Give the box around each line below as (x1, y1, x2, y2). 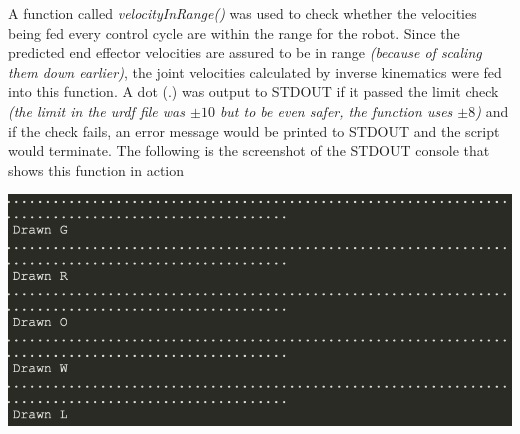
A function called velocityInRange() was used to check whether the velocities (8, 3, 477, 23)
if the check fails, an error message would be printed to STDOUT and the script (8, 120, 500, 141)
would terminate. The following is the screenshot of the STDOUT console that (8, 140, 490, 161)
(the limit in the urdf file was (8, 100, 185, 121)
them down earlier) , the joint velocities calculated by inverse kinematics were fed (8, 61, 502, 82)
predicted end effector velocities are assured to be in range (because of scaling (8, 42, 482, 63)
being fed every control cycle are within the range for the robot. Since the (8, 22, 460, 43)
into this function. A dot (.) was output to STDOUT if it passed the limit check (8, 81, 499, 102)
